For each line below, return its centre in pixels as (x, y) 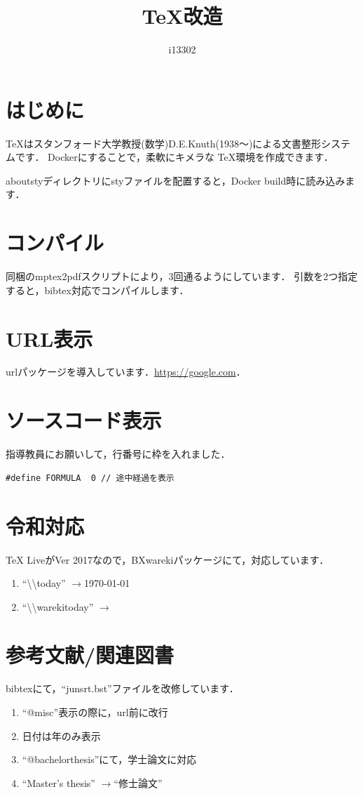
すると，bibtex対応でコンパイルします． (97, 290)
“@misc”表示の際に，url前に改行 (95, 712)
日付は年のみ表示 (61, 735)
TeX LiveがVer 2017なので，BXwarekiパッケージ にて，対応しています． (167, 559)
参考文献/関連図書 (90, 655)
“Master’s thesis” (59, 782)
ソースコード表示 (84, 420)
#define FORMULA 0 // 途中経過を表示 (90, 478)
